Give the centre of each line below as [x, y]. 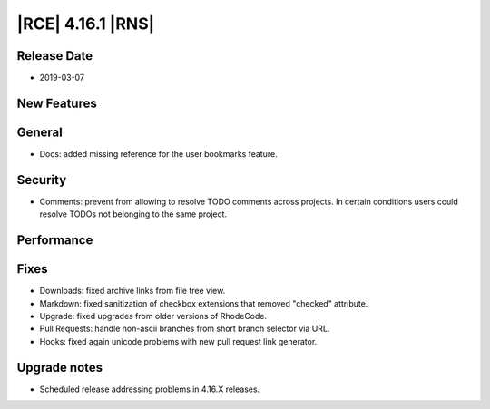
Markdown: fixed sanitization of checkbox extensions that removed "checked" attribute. [204, 303]
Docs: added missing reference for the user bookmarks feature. [158, 153]
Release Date [55, 56]
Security [42, 180]
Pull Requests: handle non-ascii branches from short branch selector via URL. [185, 329]
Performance [55, 240]
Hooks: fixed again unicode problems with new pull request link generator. [178, 341]
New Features [57, 103]
